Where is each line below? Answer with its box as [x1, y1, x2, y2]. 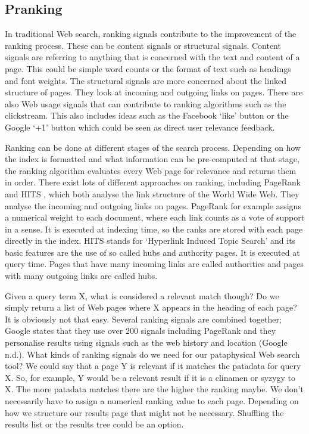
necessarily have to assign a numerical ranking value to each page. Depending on [5, 395, 299, 407]
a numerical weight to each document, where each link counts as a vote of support [5, 211, 305, 224]
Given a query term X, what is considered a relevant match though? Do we [5, 289, 279, 302]
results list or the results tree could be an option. [5, 418, 184, 430]
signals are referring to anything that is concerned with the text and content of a [5, 51, 300, 63]
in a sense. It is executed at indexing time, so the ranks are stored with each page [5, 222, 303, 235]
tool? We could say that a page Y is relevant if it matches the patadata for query [5, 359, 301, 372]
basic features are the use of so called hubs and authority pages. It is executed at [5, 246, 300, 258]
